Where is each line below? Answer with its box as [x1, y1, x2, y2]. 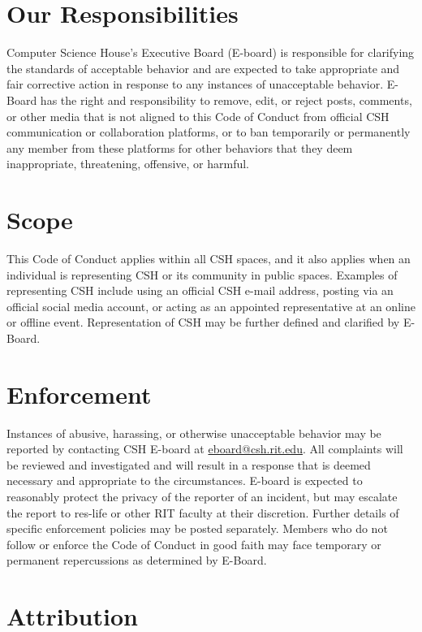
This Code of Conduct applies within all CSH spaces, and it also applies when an [6, 250, 411, 266]
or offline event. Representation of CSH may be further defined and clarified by [6, 314, 400, 331]
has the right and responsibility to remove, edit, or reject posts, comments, [40, 91, 412, 108]
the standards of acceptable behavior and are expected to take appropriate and [6, 59, 400, 76]
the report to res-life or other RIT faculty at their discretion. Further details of [6, 504, 399, 521]
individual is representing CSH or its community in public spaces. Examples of [6, 266, 398, 283]
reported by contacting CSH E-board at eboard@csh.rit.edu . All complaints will [6, 440, 403, 457]
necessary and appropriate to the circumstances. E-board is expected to [6, 472, 363, 489]
